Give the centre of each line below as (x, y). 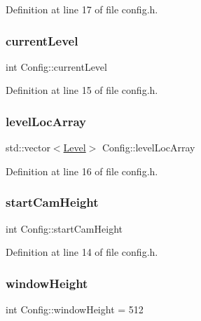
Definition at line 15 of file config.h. (82, 90)
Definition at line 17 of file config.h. (82, 9)
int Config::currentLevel (56, 66)
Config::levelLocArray (148, 148)
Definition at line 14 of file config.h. (82, 252)
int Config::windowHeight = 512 (75, 309)
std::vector (28, 148)
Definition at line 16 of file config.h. (82, 171)
